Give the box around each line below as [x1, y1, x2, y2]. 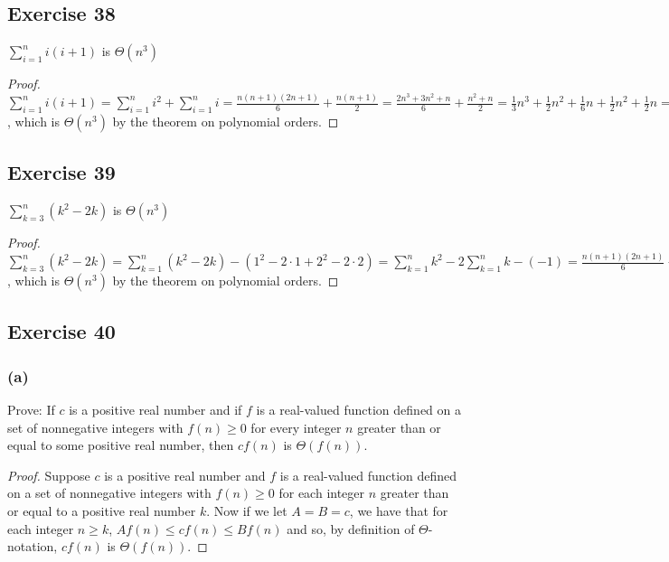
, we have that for [349, 501, 448, 520]
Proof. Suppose [7, 465, 90, 484]
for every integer [250, 417, 342, 436]
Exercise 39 [7, 158, 116, 186]
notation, [7, 537, 58, 556]
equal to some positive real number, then [7, 436, 234, 454]
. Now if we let [206, 501, 287, 520]
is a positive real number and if [69, 400, 242, 419]
